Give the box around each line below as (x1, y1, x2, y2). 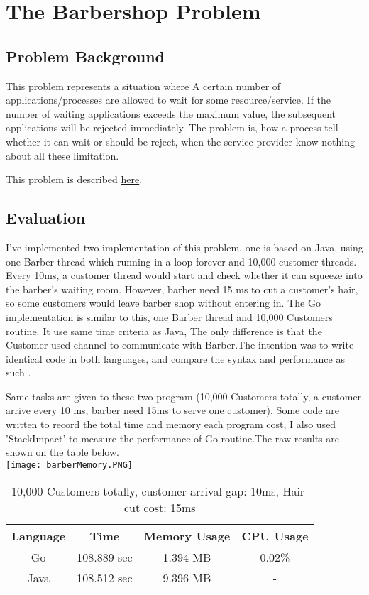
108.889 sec (77, 548, 133, 565)
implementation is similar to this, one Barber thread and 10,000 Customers (6, 309, 333, 324)
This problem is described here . (6, 172, 143, 187)
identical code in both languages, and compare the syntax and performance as (6, 351, 345, 366)
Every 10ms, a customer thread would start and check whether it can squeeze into (6, 268, 363, 283)
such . (6, 365, 31, 380)
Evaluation (6, 207, 86, 229)
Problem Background (6, 45, 165, 67)
